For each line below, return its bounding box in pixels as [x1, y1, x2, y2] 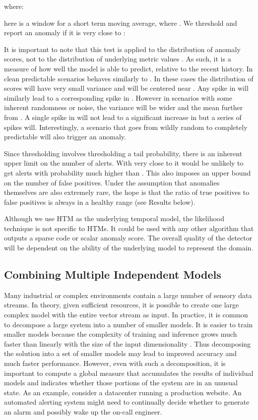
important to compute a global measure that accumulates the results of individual [4, 367, 254, 378]
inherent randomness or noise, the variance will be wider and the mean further [4, 102, 243, 113]
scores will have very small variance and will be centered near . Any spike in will [4, 83, 249, 93]
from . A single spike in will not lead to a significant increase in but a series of [4, 112, 242, 122]
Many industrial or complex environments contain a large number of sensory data [4, 290, 252, 300]
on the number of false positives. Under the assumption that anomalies [4, 177, 220, 187]
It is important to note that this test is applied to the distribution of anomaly [4, 44, 241, 54]
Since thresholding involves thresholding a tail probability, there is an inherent [4, 148, 243, 158]
